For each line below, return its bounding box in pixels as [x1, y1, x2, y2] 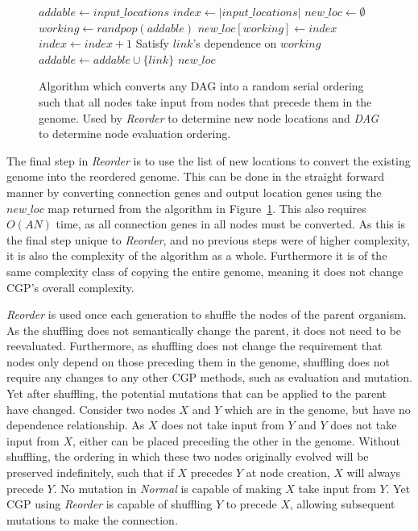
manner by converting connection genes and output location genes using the [6, 183, 382, 200]
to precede [226, 495, 277, 512]
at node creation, [246, 464, 330, 481]
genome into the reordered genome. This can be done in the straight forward [6, 168, 384, 185]
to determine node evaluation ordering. [39, 125, 231, 142]
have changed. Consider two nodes [6, 400, 176, 417]
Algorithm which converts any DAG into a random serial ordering [39, 77, 364, 94]
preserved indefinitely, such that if [6, 464, 174, 481]
